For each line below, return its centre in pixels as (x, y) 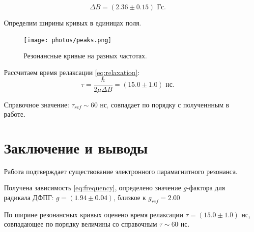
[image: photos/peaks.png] (68, 40)
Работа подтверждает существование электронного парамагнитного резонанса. (121, 171)
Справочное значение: (37, 104)
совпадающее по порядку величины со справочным (81, 224)
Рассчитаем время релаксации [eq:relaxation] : (72, 72)
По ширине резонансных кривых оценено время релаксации (94, 214)
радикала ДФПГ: (29, 197)
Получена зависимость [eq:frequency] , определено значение (93, 188)
